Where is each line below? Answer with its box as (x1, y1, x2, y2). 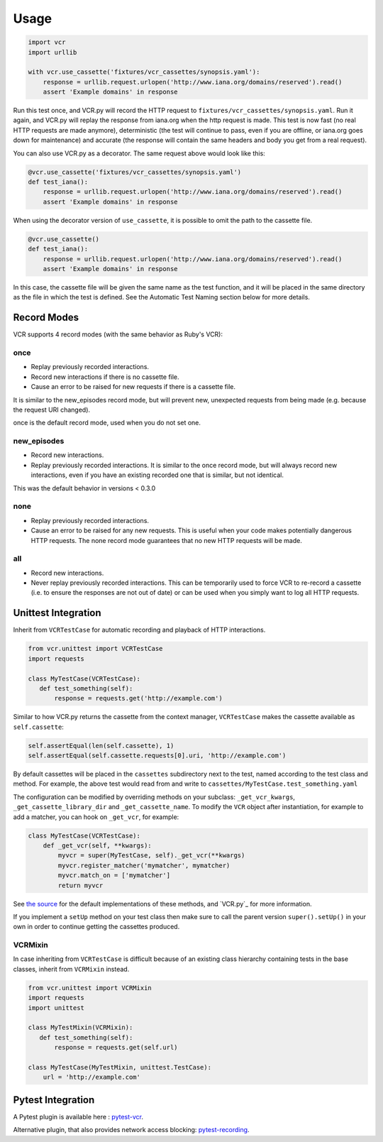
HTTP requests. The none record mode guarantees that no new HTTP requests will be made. (30, 536, 303, 544)
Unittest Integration (13, 607, 102, 619)
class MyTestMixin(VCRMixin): (28, 1023, 133, 1032)
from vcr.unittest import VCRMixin (28, 984, 152, 992)
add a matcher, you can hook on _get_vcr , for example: (13, 813, 179, 821)
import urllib (28, 48, 77, 56)
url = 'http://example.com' (43, 1073, 141, 1082)
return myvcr (57, 881, 104, 889)
